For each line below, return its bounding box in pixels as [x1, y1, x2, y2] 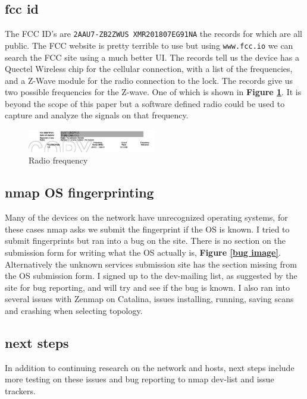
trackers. [5, 384, 36, 397]
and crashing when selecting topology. [5, 304, 143, 316]
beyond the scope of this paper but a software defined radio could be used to [5, 97, 285, 109]
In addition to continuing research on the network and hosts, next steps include [5, 361, 295, 373]
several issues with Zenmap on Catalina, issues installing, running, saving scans [5, 293, 294, 305]
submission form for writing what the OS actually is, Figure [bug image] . [5, 246, 281, 259]
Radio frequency [29, 154, 88, 166]
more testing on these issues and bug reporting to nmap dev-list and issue [5, 373, 274, 385]
